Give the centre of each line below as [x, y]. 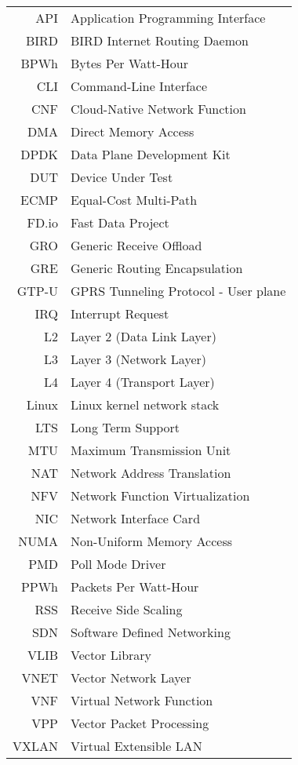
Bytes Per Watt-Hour [129, 63]
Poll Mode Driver [118, 564]
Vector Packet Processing [140, 723]
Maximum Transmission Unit [151, 450]
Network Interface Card [136, 518]
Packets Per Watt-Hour [135, 586]
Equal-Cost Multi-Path [134, 200]
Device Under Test [122, 177]
